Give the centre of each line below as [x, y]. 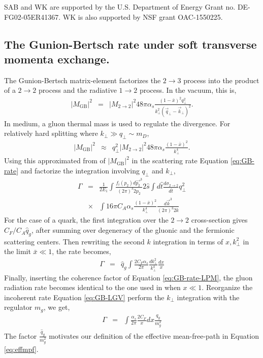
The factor [21, 335]
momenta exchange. [57, 59]
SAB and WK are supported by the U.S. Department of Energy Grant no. [120, 7]
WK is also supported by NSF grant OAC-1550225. [143, 16]
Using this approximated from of [55, 160]
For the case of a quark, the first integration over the [86, 220]
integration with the [208, 297]
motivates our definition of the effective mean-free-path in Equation [154, 335]
